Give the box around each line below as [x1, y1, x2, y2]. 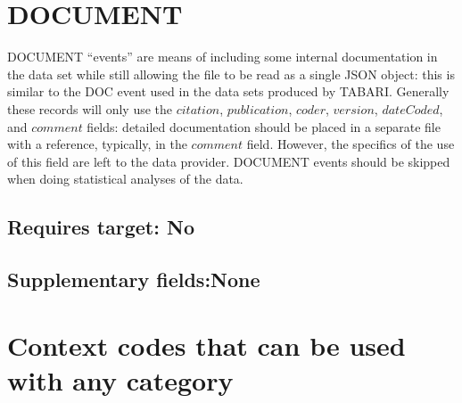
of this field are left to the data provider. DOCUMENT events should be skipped [7, 152, 450, 170]
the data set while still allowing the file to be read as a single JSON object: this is [7, 64, 455, 83]
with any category [7, 361, 234, 398]
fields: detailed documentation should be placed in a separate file [87, 117, 441, 136]
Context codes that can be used [7, 326, 406, 363]
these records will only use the [7, 99, 173, 118]
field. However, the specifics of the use [246, 135, 455, 153]
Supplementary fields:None [7, 266, 260, 293]
